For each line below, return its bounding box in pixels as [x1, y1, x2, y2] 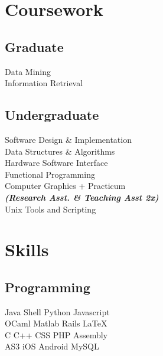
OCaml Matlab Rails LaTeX [5, 317, 107, 329]
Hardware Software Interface [5, 156, 108, 169]
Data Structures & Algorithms [5, 145, 115, 157]
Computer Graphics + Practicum [5, 179, 126, 192]
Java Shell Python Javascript [5, 305, 110, 318]
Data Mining [5, 65, 51, 77]
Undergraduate [5, 106, 99, 124]
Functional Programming [5, 168, 95, 180]
